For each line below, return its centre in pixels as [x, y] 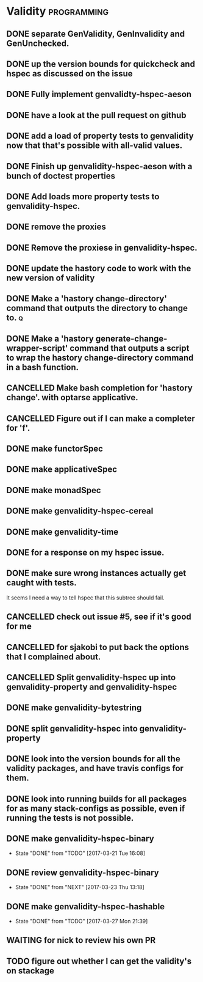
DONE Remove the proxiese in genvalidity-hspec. [102, 248]
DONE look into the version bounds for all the [94, 759]
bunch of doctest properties [61, 176]
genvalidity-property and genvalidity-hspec [92, 687]
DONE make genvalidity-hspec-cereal [80, 511]
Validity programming [57, 11]
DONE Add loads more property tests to [83, 196]
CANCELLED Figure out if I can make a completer [101, 418]
